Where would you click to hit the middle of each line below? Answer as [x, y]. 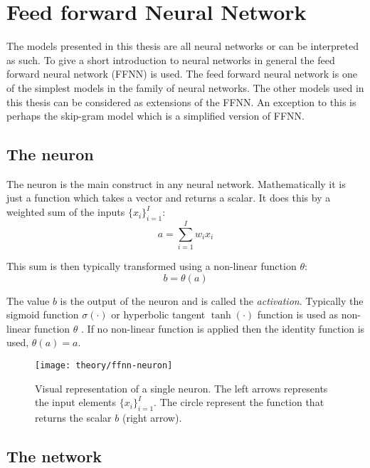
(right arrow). [152, 418]
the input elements [76, 402]
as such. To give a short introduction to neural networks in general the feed [171, 59]
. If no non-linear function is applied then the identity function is [223, 328]
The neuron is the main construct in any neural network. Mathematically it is [176, 183]
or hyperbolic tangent [158, 314]
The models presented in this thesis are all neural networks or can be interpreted [183, 46]
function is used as [298, 314]
